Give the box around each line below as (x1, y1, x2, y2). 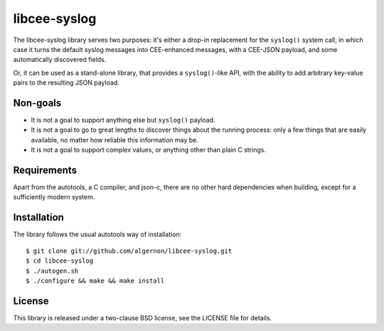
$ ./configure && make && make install (26, 276, 165, 285)
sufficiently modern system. (13, 193, 95, 201)
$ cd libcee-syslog (26, 257, 94, 265)
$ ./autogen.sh (26, 267, 79, 275)
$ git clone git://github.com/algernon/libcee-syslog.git (26, 246, 233, 255)
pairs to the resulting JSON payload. (13, 78, 120, 87)
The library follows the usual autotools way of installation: (13, 230, 182, 238)
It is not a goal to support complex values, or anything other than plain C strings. (31, 146, 267, 154)
